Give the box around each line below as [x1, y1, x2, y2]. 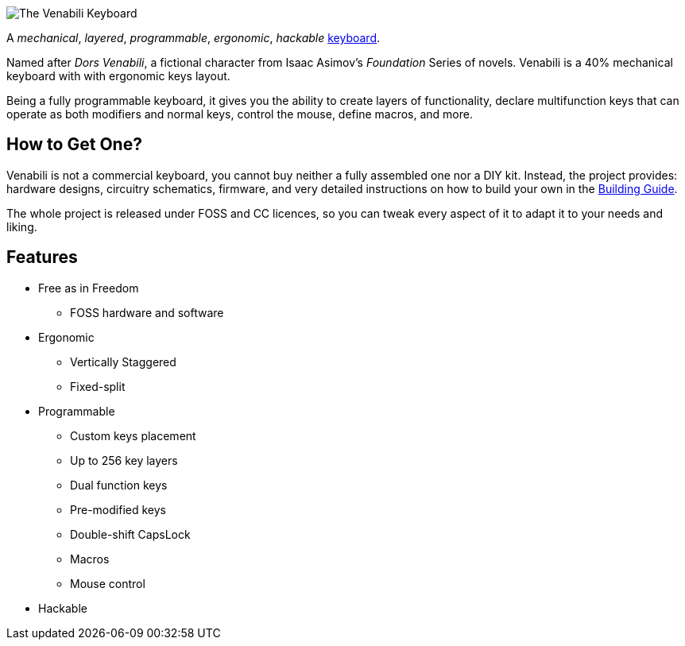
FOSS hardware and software [70, 305, 224, 319]
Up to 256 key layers [70, 453, 178, 467]
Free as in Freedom [38, 280, 139, 295]
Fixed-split [70, 379, 126, 393]
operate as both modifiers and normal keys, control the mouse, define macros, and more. [6, 107, 473, 121]
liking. [6, 219, 37, 234]
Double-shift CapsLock [70, 527, 191, 541]
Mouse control [70, 576, 145, 590]
